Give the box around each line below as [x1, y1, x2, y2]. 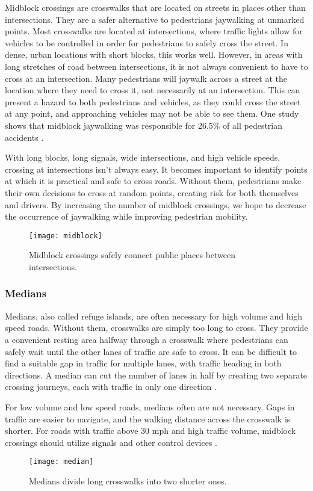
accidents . [5, 131, 44, 143]
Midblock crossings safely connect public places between [29, 249, 236, 261]
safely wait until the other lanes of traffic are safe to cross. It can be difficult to [5, 345, 297, 357]
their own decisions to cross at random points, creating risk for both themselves [5, 186, 299, 199]
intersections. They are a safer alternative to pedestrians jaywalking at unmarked [5, 13, 305, 25]
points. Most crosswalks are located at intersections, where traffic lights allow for [5, 25, 303, 37]
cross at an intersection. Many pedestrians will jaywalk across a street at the [5, 72, 287, 84]
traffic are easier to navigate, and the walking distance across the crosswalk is [5, 412, 291, 425]
